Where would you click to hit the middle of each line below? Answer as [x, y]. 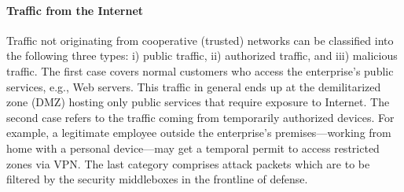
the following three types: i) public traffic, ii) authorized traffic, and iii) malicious [202, 55]
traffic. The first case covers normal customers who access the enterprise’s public [200, 70]
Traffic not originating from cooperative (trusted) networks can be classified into [200, 40]
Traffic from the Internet [75, 10]
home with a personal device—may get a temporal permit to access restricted [193, 148]
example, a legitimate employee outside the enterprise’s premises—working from [199, 133]
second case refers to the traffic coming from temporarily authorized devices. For [200, 117]
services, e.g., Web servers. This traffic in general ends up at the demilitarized [194, 86]
